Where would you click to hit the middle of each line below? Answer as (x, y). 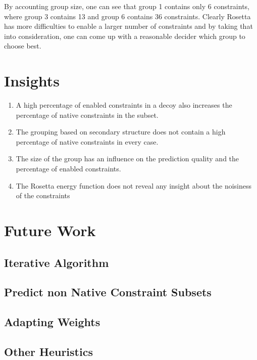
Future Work (50, 230)
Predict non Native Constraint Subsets (108, 292)
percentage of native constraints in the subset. (87, 115)
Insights (32, 81)
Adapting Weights (52, 322)
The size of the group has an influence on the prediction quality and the (127, 159)
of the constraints (43, 195)
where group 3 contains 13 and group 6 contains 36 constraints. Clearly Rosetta (127, 16)
